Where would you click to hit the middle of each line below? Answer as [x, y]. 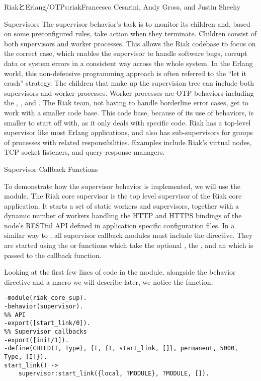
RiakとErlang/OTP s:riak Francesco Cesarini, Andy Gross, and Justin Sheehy [122, 7]
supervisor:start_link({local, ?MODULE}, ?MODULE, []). [114, 374]
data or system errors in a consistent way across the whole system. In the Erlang [128, 63]
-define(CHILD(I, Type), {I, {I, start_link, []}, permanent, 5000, [121, 348]
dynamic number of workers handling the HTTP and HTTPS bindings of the [123, 215]
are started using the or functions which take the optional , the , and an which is [129, 245]
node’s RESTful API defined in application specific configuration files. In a [119, 225]
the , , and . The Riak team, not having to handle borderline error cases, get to [126, 103]
